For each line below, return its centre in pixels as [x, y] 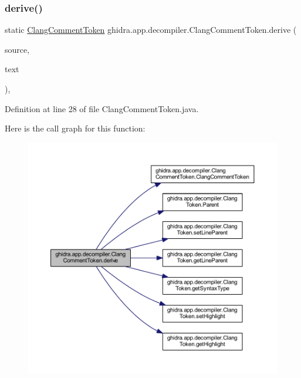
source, [17, 49]
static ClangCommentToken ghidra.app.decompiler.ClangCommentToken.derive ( [151, 30]
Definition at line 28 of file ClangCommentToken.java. [102, 108]
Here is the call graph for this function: [75, 128]
